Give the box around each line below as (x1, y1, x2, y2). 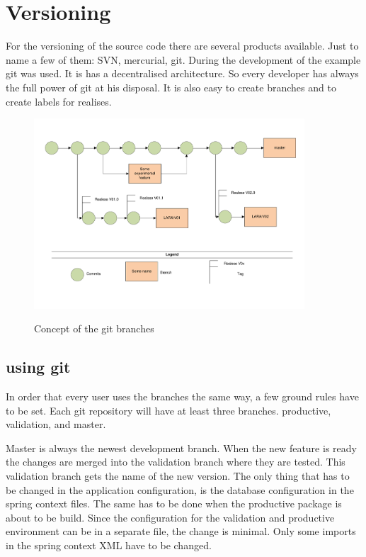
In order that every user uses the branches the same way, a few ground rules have (6, 389, 359, 404)
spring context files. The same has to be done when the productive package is (6, 496, 342, 511)
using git (6, 356, 71, 378)
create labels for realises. (6, 94, 112, 108)
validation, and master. (6, 417, 106, 432)
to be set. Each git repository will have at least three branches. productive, (6, 403, 331, 417)
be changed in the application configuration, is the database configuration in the (6, 482, 354, 497)
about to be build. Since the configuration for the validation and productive (6, 510, 335, 524)
